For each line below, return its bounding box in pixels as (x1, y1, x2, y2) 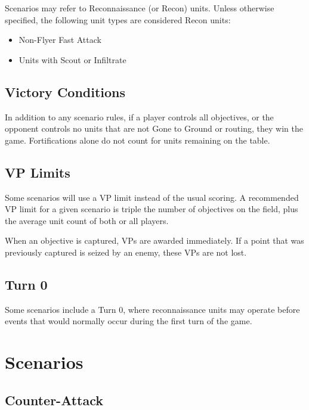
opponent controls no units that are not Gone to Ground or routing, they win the (5, 122, 303, 135)
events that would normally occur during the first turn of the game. (5, 315, 252, 327)
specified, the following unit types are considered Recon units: (5, 13, 231, 26)
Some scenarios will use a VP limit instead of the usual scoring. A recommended (5, 191, 299, 203)
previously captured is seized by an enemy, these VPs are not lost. (5, 246, 247, 258)
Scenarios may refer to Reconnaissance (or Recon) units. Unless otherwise (5, 2, 274, 14)
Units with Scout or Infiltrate (18, 53, 126, 66)
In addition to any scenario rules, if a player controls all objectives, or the (5, 110, 274, 123)
